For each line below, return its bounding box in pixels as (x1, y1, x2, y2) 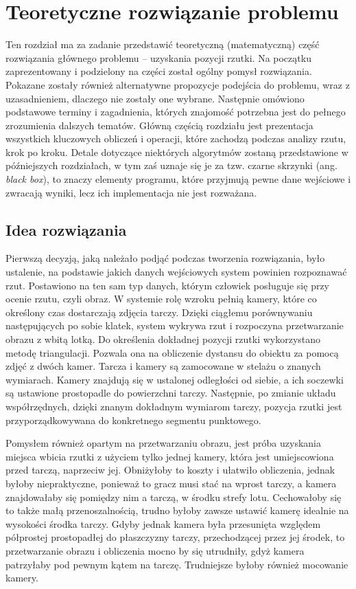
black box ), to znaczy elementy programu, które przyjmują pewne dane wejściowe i (5, 172, 351, 186)
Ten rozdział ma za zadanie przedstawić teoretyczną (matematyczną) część (5, 37, 320, 52)
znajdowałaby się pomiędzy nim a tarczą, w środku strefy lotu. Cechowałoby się (5, 489, 342, 504)
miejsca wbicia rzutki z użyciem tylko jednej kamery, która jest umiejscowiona (5, 449, 334, 463)
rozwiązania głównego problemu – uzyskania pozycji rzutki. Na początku (5, 50, 311, 65)
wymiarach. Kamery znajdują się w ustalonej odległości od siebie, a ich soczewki (5, 372, 344, 386)
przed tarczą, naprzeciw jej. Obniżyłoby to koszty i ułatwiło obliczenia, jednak (5, 463, 335, 477)
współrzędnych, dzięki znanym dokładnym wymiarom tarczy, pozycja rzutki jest (5, 399, 342, 413)
